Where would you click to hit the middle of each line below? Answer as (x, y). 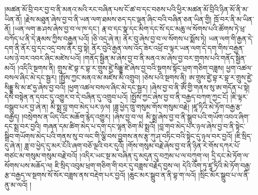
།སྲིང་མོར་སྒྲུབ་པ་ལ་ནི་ (224, 175)
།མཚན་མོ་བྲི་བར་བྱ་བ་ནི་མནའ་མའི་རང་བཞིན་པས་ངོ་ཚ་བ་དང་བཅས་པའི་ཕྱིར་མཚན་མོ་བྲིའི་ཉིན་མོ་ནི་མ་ (127, 9)
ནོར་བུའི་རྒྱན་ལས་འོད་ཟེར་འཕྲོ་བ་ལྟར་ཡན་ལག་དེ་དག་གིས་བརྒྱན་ (168, 48)
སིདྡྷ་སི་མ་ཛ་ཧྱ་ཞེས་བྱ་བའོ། (35, 87)
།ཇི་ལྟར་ (239, 97)
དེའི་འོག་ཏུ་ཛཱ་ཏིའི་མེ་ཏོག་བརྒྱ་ (216, 165)
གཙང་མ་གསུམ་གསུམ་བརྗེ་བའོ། (41, 155)
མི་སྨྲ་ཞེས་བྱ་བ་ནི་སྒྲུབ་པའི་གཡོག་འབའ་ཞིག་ (198, 116)
